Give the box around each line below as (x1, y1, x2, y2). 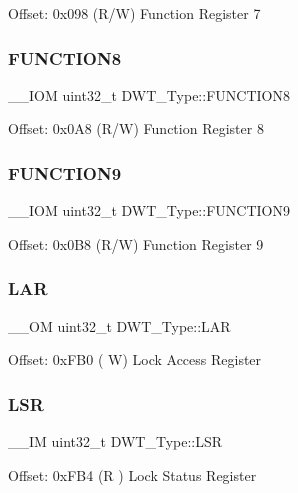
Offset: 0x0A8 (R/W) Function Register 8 (8, 118, 264, 139)
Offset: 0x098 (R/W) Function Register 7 (8, 3, 261, 23)
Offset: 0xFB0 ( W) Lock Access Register (8, 349, 262, 370)
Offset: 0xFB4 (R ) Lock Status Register (8, 464, 257, 485)
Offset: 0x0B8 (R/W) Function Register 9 (8, 233, 264, 254)
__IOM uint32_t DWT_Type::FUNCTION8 (8, 84, 290, 105)
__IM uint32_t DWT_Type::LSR (8, 431, 223, 452)
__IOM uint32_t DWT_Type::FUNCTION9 (8, 200, 290, 221)
